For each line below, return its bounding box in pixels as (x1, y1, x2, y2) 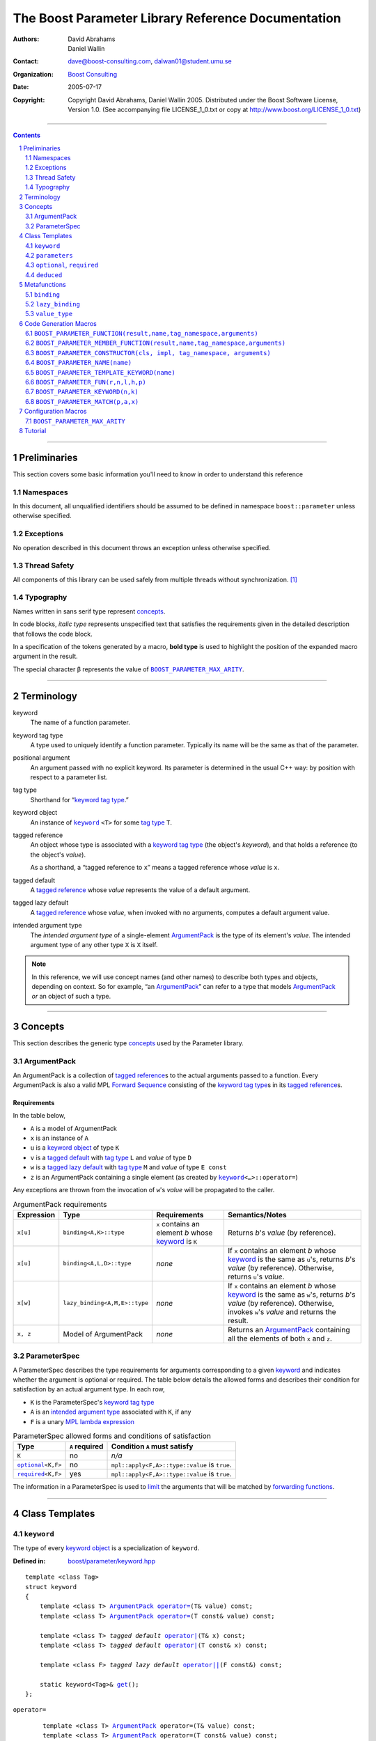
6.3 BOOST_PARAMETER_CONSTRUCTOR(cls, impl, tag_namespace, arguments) (25, 348, 271, 357)
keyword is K (156, 1236, 198, 1246)
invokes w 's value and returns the (227, 1306, 337, 1316)
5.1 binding (25, 290, 61, 299)
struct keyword (25, 1583, 77, 1591)
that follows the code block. (13, 630, 93, 638)
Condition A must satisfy (111, 1442, 194, 1451)
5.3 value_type (25, 310, 73, 318)
